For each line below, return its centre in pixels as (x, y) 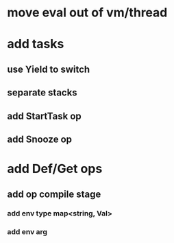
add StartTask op (45, 116)
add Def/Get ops (55, 169)
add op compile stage (54, 194)
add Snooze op (40, 139)
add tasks (36, 44)
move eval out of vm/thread (87, 13)
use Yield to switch (49, 69)
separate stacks (42, 93)
